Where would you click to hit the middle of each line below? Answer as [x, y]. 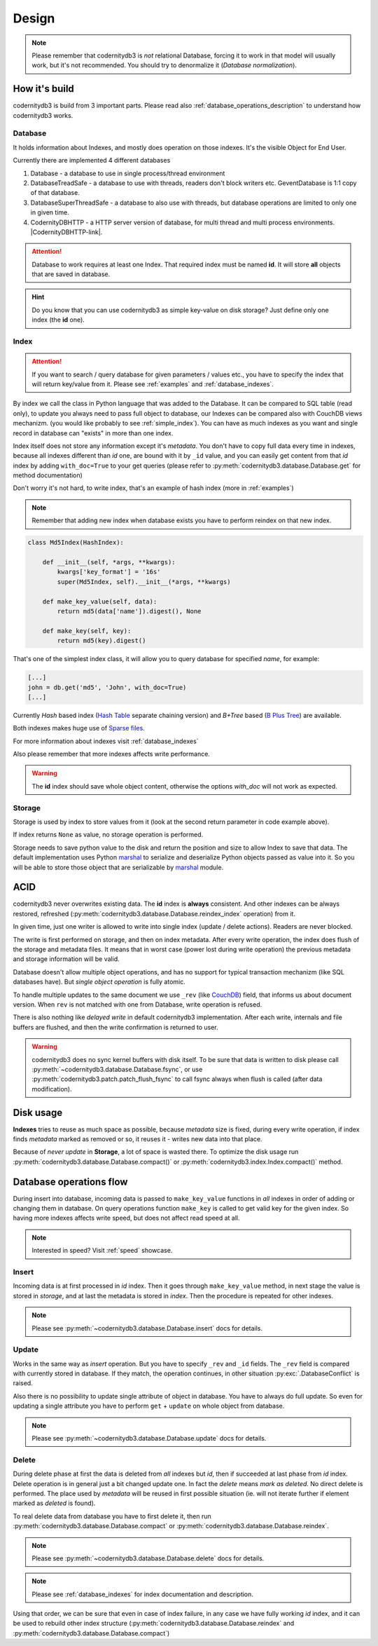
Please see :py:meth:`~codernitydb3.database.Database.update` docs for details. [149, 1438]
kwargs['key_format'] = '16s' [109, 572]
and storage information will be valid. [66, 959]
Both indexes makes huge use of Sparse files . [79, 728]
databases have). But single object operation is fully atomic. [99, 982]
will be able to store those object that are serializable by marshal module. [118, 867]
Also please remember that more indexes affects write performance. [111, 754]
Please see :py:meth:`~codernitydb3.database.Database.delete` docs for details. [148, 1558]
